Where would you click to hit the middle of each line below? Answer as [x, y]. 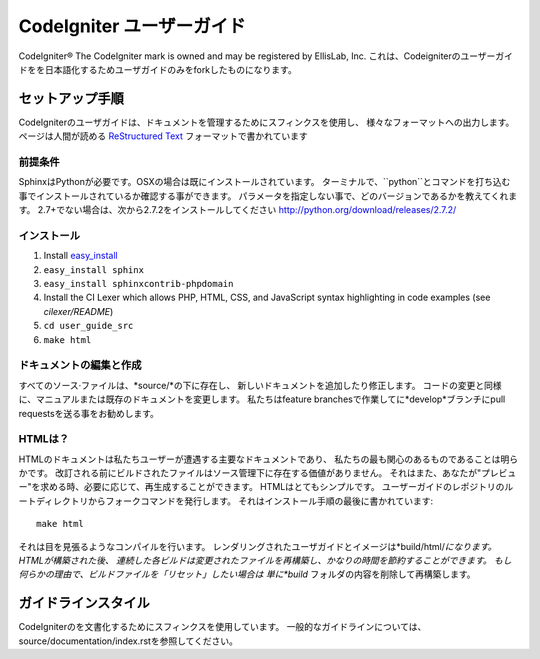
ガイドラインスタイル [84, 603]
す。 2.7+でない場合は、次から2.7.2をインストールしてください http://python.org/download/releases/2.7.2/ [237, 210]
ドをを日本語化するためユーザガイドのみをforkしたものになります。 [157, 69]
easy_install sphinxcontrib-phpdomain [138, 284]
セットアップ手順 [71, 98]
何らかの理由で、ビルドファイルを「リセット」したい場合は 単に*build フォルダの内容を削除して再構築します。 [247, 574]
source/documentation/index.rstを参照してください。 [128, 641]
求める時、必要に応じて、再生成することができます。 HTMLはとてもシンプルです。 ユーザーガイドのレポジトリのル [277, 487]
